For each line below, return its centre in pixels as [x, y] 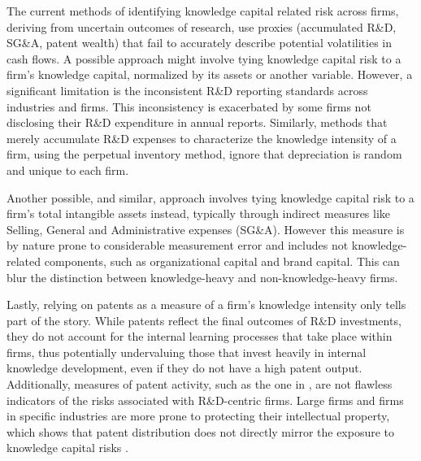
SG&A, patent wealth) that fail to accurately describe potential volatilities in [200, 43]
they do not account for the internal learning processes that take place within [200, 336]
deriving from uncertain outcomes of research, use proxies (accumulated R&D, [202, 26]
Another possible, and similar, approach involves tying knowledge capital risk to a [210, 197]
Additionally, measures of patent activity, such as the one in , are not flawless [200, 384]
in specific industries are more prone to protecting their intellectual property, [198, 416]
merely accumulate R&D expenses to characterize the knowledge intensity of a [202, 138]
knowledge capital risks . [67, 448]
